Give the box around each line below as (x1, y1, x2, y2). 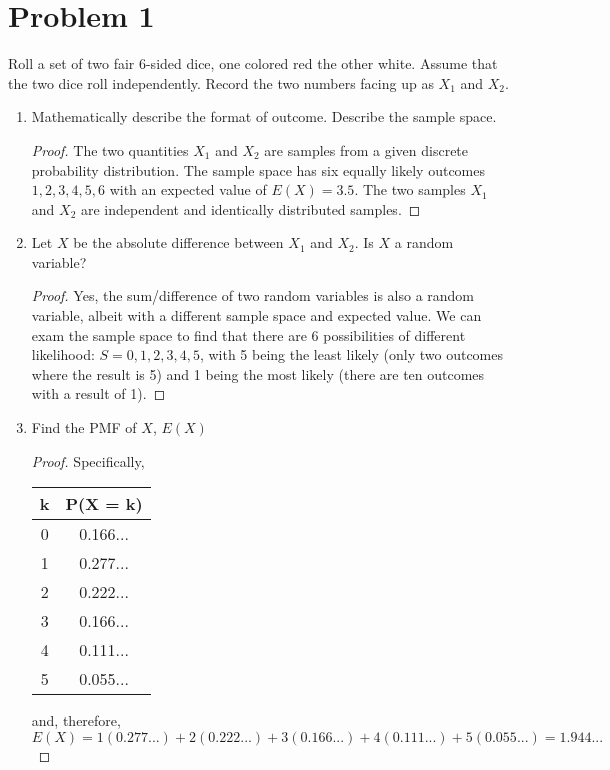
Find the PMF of (31, 417, 137, 438)
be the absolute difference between (73, 232, 284, 253)
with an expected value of (109, 179, 267, 200)
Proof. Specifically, (31, 450, 145, 471)
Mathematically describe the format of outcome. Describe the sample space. (31, 106, 497, 127)
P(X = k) (65, 492, 143, 516)
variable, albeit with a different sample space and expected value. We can (31, 305, 482, 326)
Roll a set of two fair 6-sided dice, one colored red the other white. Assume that (8, 53, 498, 74)
